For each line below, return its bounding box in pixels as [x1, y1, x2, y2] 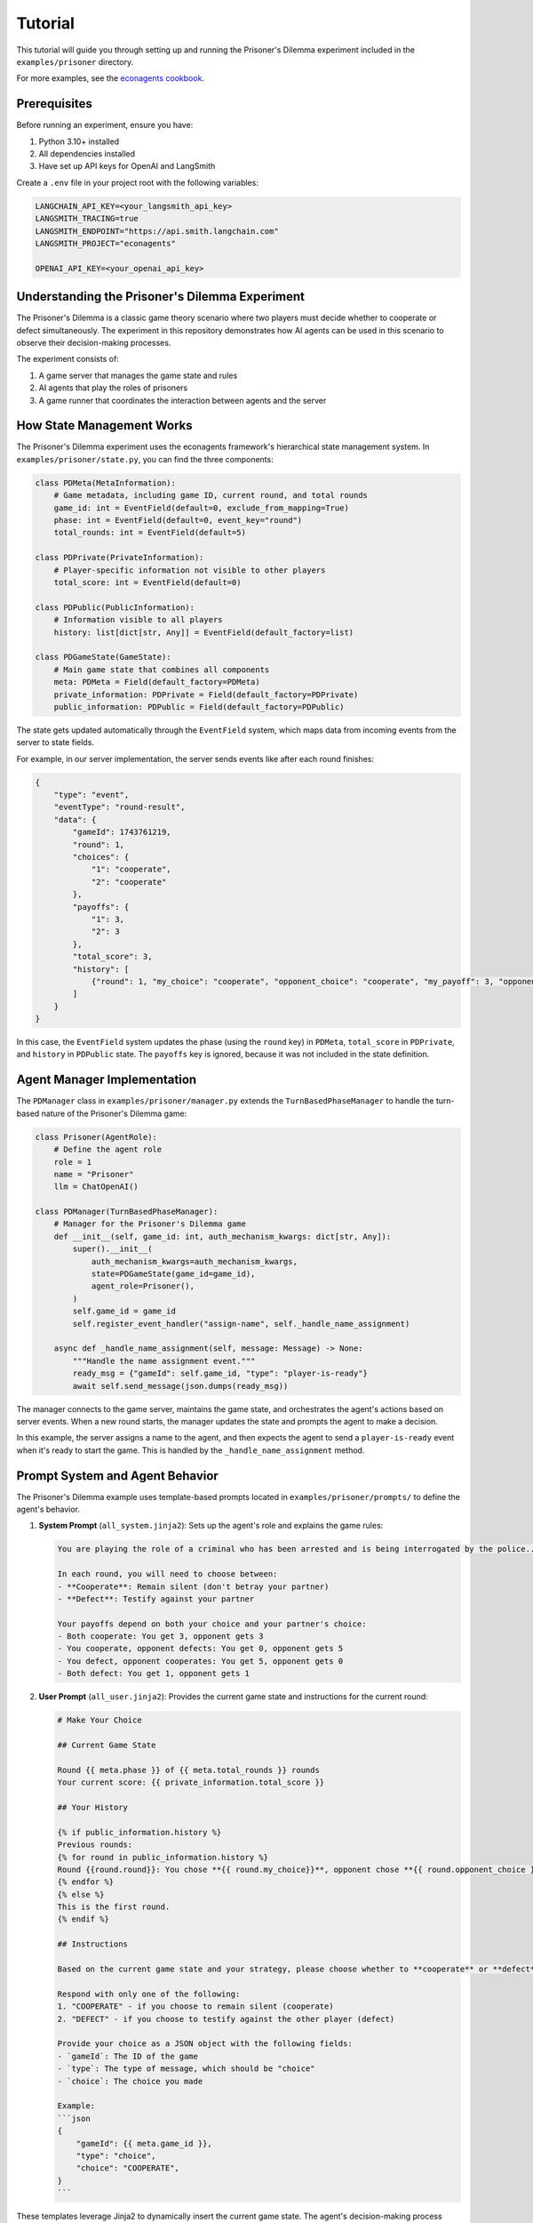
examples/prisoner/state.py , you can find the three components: [16, 453, 274, 464]
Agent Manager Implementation [16, 1072, 197, 1087]
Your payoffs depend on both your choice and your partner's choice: [57, 1618, 367, 1629]
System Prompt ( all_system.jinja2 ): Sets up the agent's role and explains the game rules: [38, 1521, 384, 1531]
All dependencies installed [38, 148, 136, 159]
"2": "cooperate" [91, 877, 167, 887]
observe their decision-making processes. [16, 338, 171, 349]
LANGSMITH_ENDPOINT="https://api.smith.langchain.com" [35, 226, 279, 236]
